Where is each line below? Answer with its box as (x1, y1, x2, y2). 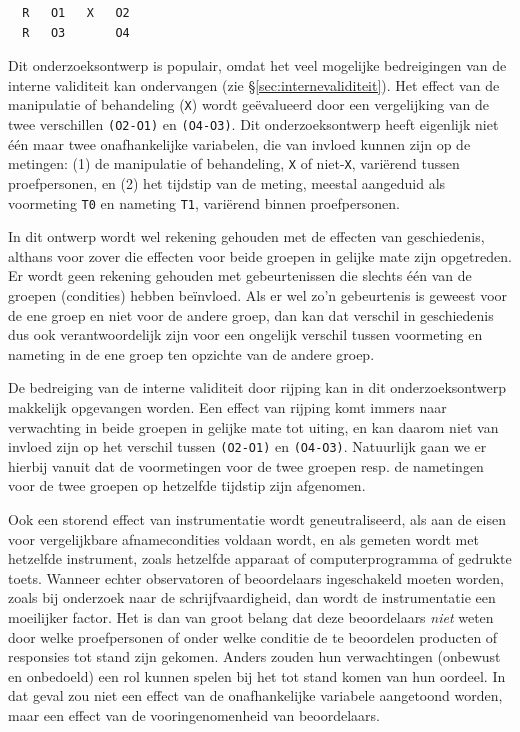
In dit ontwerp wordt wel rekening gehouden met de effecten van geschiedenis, (8, 226, 485, 247)
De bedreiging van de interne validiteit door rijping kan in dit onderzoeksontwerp (8, 377, 506, 398)
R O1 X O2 (22, 6, 130, 20)
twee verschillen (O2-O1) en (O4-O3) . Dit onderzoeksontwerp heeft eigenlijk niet (8, 114, 499, 135)
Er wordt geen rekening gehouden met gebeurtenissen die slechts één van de (8, 265, 472, 286)
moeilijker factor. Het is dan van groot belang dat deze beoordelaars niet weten (8, 606, 494, 627)
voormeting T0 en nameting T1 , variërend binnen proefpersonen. (8, 192, 400, 213)
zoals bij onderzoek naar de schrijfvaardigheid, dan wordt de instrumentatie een (8, 587, 496, 608)
